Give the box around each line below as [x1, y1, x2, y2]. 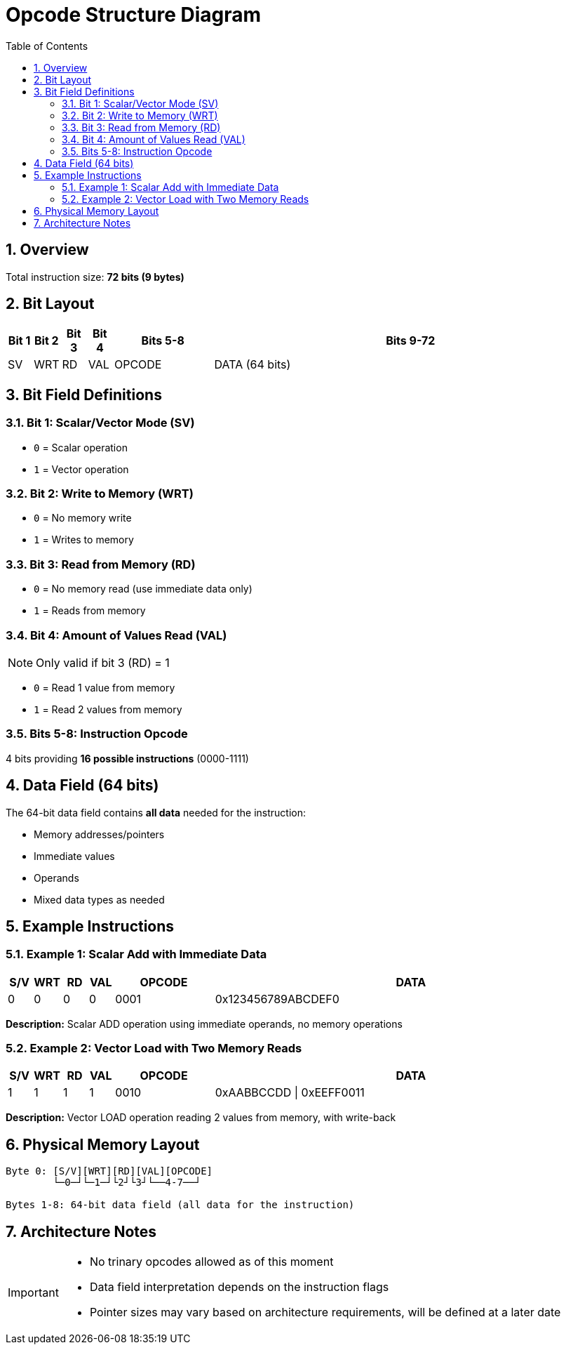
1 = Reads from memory [34, 604, 146, 617]
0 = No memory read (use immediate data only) [34, 583, 252, 595]
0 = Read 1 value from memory [34, 681, 175, 694]
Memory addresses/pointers [34, 828, 165, 840]
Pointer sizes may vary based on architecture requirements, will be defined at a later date [89, 1305, 561, 1320]
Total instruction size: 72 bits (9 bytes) [6, 270, 184, 283]
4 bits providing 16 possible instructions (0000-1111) [6, 752, 249, 765]
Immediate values [34, 849, 115, 862]
